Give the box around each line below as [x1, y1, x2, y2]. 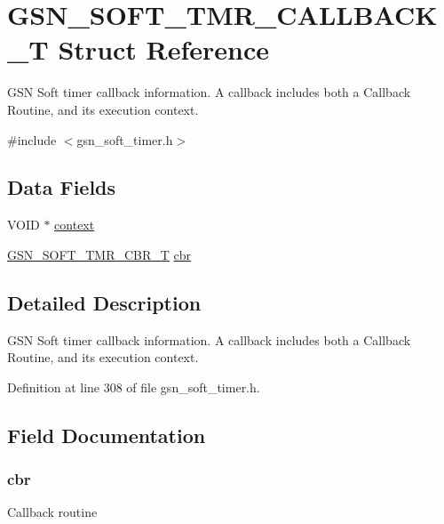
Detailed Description [7, 288, 202, 316]
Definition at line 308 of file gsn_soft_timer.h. [7, 377, 260, 396]
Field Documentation [7, 421, 206, 448]
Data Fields [7, 173, 116, 201]
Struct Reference [58, 31, 270, 68]
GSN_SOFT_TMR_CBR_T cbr [7, 245, 192, 263]
